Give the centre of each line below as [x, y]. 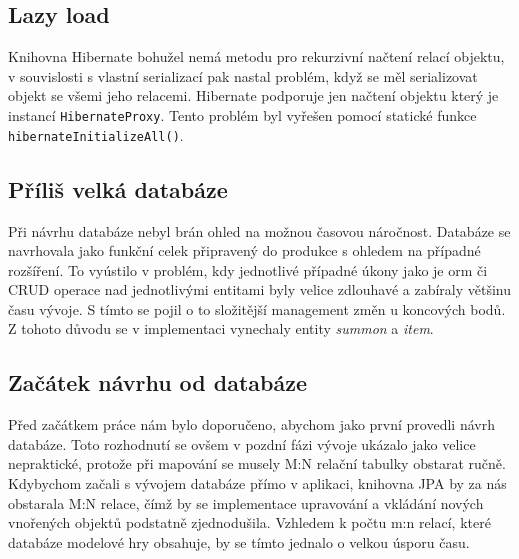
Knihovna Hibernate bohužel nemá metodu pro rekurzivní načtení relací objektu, [256, 56]
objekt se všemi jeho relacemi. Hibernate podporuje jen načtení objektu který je [253, 95]
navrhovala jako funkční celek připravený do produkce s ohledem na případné [244, 250]
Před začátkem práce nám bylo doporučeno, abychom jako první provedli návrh [251, 424]
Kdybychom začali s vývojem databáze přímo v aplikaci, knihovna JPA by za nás [257, 483]
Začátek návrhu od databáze [158, 382]
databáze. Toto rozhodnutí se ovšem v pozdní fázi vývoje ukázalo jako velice [242, 443]
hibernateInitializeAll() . [96, 134]
